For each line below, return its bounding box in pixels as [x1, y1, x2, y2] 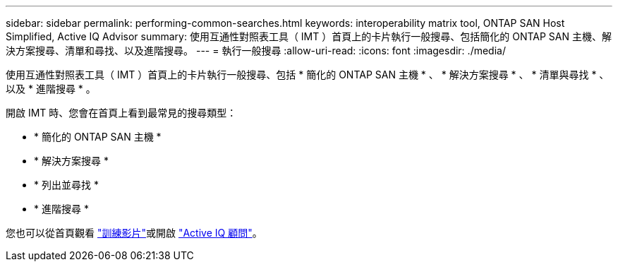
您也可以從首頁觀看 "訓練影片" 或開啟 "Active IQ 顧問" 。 [6, 227, 262, 239]
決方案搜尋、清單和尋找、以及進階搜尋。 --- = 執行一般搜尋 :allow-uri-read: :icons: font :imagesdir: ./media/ [6, 44, 506, 57]
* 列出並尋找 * [34, 179, 99, 191]
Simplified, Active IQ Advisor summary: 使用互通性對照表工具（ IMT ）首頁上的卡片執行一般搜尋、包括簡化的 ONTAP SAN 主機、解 [6, 30, 612, 42]
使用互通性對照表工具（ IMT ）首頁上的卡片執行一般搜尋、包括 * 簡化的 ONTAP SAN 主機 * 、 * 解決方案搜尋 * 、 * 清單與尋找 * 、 [6, 69, 610, 81]
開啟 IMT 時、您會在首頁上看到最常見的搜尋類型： [6, 107, 237, 119]
